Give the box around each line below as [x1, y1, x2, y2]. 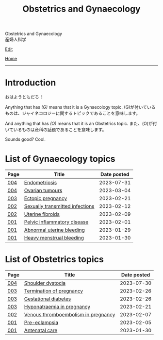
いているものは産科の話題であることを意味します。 [5, 127, 107, 133]
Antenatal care [24, 327, 58, 334]
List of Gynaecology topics [5, 153, 115, 165]
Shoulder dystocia [24, 280, 66, 286]
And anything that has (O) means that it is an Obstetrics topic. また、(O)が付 [5, 120, 157, 127]
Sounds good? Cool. [5, 136, 46, 142]
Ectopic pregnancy [24, 195, 67, 202]
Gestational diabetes [24, 295, 71, 302]
